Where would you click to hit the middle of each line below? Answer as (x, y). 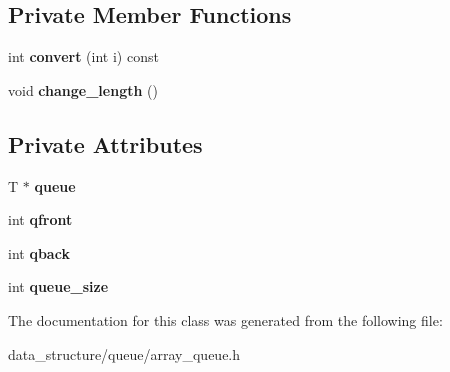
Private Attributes (105, 143)
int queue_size (58, 286)
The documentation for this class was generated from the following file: (225, 319)
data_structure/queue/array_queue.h (124, 353)
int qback (39, 252)
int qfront (40, 219)
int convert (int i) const (83, 56)
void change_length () (83, 89)
